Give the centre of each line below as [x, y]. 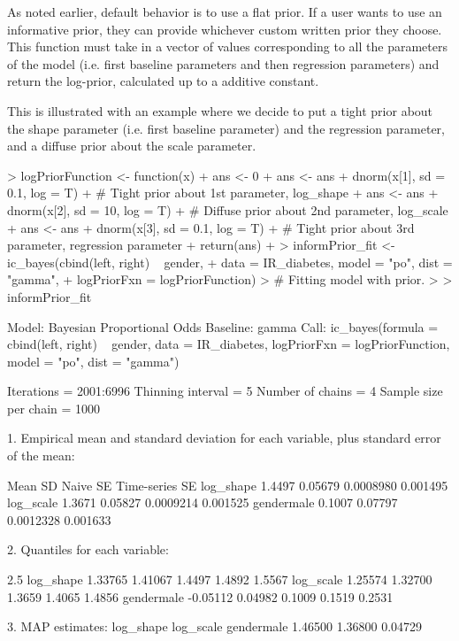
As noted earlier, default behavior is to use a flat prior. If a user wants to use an [225, 12]
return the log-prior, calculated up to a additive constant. [163, 81]
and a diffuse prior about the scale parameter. [132, 146]
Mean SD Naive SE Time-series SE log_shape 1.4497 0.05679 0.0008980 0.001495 [228, 485]
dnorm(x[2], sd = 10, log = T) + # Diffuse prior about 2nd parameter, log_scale [228, 209]
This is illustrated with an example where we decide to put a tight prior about [220, 110]
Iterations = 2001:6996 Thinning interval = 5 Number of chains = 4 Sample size [225, 391]
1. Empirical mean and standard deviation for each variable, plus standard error [224, 438]
